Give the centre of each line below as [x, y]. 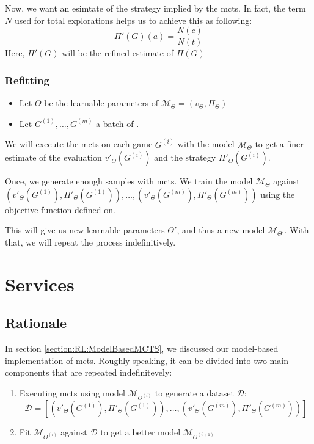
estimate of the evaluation [53, 157]
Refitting [27, 80]
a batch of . [118, 123]
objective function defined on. [60, 209]
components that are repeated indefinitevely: [89, 372]
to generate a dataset [194, 393]
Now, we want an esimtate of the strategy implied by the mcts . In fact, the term [155, 8]
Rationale [36, 323]
